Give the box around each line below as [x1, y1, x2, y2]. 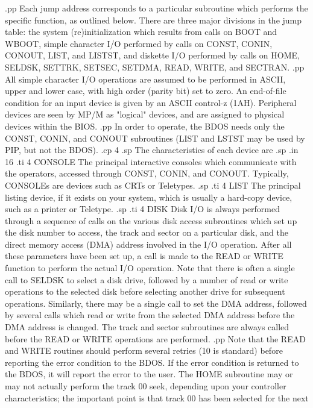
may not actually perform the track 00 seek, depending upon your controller [5, 380, 286, 392]
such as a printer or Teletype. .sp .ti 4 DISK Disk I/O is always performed [5, 202, 280, 215]
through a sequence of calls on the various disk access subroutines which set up [5, 214, 297, 227]
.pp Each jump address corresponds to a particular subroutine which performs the [5, 2, 308, 14]
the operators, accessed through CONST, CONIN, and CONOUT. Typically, [5, 167, 289, 180]
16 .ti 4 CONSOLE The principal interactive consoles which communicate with [5, 155, 297, 168]
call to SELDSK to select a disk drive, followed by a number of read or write [5, 273, 288, 286]
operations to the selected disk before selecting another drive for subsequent [5, 285, 285, 298]
